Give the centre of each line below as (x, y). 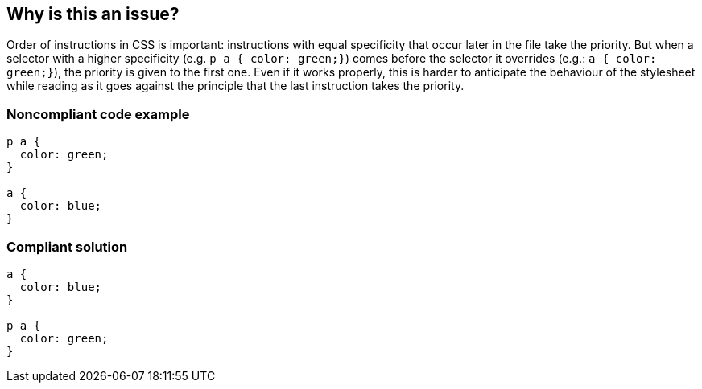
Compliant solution (67, 246)
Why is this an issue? (93, 14)
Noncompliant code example (98, 114)
